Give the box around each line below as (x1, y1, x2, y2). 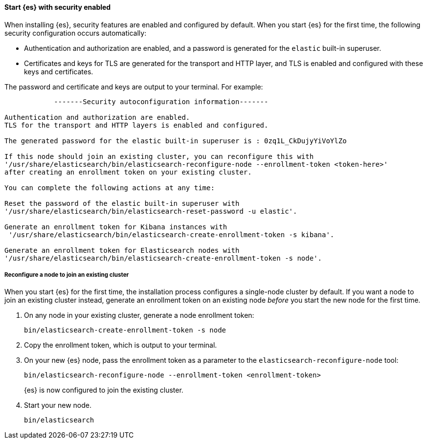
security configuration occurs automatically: (4, 28, 147, 37)
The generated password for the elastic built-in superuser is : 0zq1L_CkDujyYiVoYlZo (4, 136, 347, 145)
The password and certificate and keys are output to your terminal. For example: (4, 82, 263, 91)
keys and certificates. (24, 67, 93, 76)
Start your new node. (24, 401, 91, 410)
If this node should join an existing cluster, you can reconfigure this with (4, 152, 314, 160)
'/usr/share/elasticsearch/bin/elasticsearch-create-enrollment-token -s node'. (4, 254, 322, 262)
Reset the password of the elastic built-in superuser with (4, 199, 240, 207)
